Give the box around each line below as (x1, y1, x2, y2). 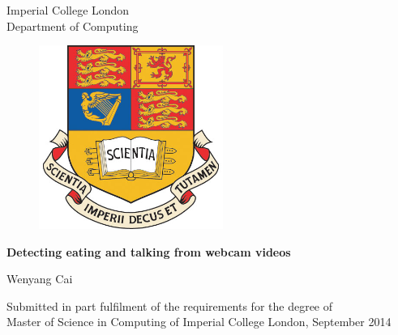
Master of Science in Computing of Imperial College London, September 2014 (6, 313, 392, 330)
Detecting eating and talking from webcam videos (6, 243, 291, 260)
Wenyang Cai (6, 270, 73, 287)
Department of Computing (6, 17, 139, 34)
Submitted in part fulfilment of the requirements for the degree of (6, 297, 333, 314)
